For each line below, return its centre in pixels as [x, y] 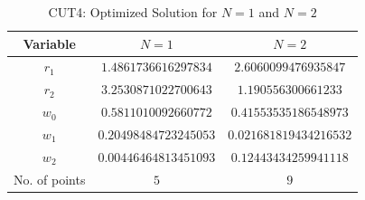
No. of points [50, 179]
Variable [49, 43]
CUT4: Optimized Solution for [133, 12]
